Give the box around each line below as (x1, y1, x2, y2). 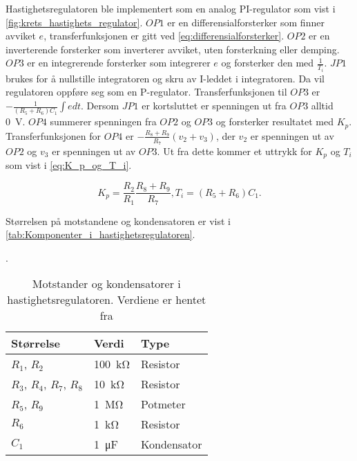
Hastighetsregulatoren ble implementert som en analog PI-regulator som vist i (6, 1, 336, 15)
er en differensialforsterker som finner (167, 15, 325, 29)
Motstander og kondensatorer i (32, 275, 181, 292)
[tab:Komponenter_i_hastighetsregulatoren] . (6, 227, 195, 242)
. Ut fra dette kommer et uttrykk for (157, 144, 312, 159)
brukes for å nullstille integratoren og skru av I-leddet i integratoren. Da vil (6, 71, 325, 85)
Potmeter (140, 396, 186, 413)
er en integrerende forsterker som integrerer (27, 55, 211, 70)
